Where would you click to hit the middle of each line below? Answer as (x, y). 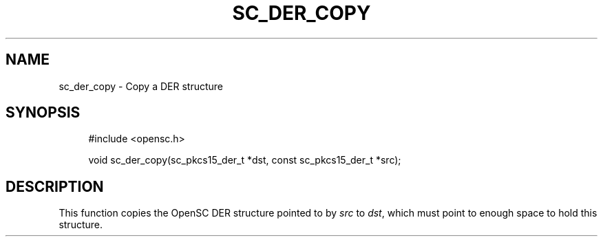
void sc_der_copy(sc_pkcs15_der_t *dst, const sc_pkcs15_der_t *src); (245, 160)
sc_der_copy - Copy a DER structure (141, 86)
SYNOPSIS (43, 113)
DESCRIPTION (55, 186)
